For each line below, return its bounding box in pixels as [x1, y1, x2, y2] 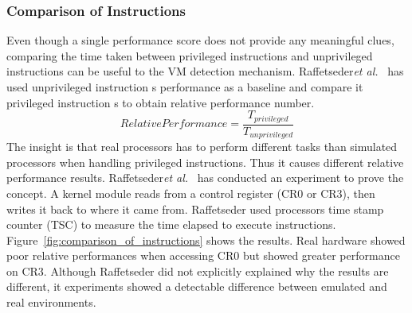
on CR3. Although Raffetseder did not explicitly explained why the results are [6, 262, 389, 279]
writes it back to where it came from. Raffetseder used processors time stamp [6, 200, 384, 217]
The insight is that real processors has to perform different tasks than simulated [6, 138, 398, 155]
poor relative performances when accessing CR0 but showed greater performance [6, 247, 400, 264]
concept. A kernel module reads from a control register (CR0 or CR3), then [6, 184, 375, 201]
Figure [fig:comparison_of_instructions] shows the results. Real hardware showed [6, 231, 406, 248]
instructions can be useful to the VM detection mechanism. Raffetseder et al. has [6, 63, 404, 79]
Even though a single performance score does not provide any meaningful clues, [6, 32, 394, 48]
